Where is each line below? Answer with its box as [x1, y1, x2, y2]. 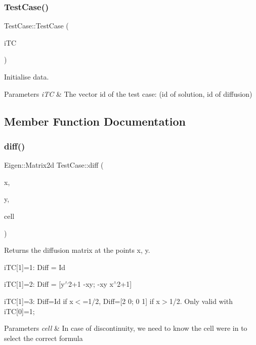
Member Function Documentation [4, 113, 186, 129]
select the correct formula [4, 332, 83, 343]
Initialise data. [4, 71, 49, 82]
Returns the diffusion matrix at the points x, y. [4, 245, 150, 255]
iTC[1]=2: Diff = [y [4, 279, 65, 289]
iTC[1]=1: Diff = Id [4, 261, 66, 272]
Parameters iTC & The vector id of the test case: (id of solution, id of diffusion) [4, 88, 252, 99]
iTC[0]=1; [4, 305, 35, 316]
